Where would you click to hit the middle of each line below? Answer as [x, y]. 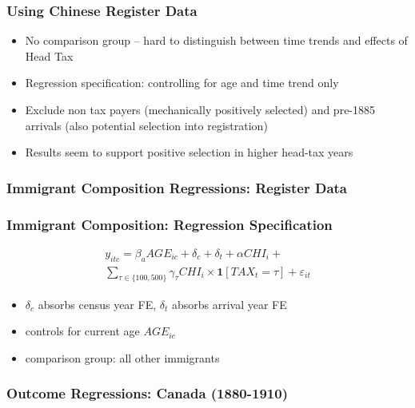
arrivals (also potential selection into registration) [146, 125]
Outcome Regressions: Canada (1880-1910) [147, 393]
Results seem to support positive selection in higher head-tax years [189, 152]
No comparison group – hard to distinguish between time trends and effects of [216, 40]
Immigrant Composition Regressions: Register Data [177, 187]
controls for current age [82, 331]
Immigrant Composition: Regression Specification [170, 224]
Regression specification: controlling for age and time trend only [182, 83]
